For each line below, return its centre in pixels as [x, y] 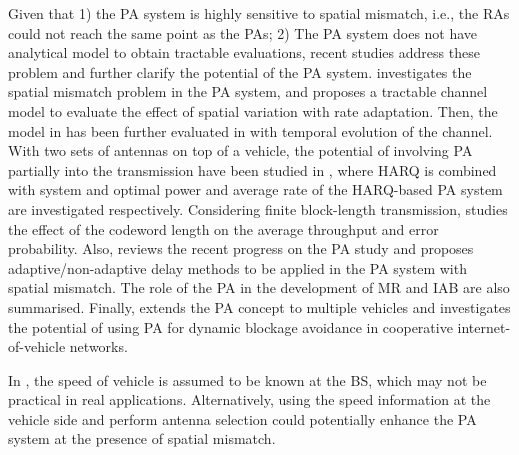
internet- [484, 326]
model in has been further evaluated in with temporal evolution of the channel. [250, 130]
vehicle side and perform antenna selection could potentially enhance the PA [242, 418]
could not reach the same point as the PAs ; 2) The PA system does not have [243, 32]
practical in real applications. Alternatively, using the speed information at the [249, 399]
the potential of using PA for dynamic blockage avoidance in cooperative [230, 326]
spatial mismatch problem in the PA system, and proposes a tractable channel [248, 91]
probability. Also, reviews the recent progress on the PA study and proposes [241, 248]
